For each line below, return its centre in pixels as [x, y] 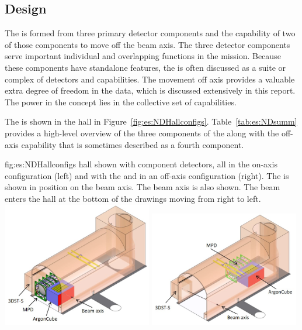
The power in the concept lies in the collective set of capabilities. [121, 102]
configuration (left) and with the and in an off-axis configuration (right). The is [147, 175]
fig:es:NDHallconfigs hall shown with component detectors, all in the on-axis [141, 164]
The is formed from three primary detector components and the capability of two [150, 33]
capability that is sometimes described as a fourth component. [133, 144]
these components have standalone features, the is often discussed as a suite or [145, 67]
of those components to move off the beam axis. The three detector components [147, 44]
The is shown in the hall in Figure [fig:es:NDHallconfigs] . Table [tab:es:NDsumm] [151, 121]
